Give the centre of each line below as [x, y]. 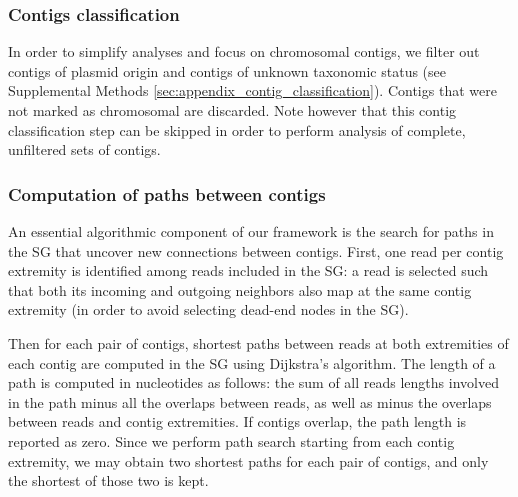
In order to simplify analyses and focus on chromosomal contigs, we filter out [244, 51]
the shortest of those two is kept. [108, 480]
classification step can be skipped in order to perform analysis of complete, [237, 129]
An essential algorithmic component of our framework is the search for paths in [251, 231]
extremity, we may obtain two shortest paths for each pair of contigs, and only [248, 460]
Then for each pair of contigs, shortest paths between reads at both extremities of [258, 342]
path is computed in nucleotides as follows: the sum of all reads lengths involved [253, 382]
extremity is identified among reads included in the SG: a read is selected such [248, 270]
